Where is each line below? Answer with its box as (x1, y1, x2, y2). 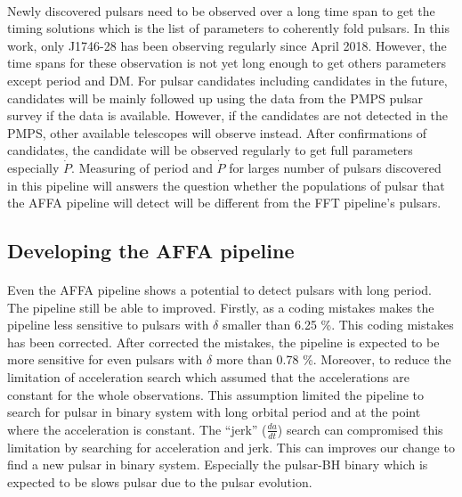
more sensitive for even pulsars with (7, 350, 203, 369)
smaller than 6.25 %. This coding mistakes (222, 315, 454, 334)
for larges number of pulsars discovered (229, 158, 442, 176)
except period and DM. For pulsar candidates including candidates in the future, (7, 70, 448, 89)
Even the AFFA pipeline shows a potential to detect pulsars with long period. (7, 281, 432, 299)
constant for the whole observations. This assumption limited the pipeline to (7, 385, 424, 403)
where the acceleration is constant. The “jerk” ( (7, 420, 267, 438)
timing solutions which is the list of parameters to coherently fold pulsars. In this (7, 19, 450, 37)
